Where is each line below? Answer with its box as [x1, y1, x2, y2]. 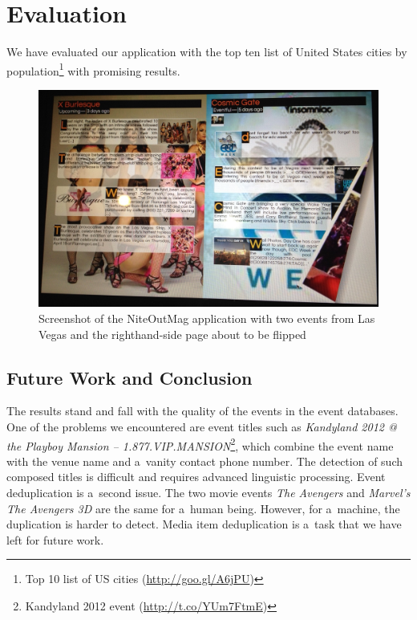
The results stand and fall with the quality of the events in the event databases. [6, 402, 399, 419]
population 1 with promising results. [6, 59, 180, 79]
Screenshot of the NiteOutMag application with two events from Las [38, 309, 375, 326]
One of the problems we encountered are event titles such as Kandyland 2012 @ [6, 418, 397, 434]
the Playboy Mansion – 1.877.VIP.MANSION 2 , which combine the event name [6, 434, 394, 454]
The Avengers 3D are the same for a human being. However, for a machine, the [6, 500, 400, 516]
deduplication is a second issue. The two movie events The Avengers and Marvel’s [6, 483, 411, 500]
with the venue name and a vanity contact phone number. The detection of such [6, 452, 403, 469]
